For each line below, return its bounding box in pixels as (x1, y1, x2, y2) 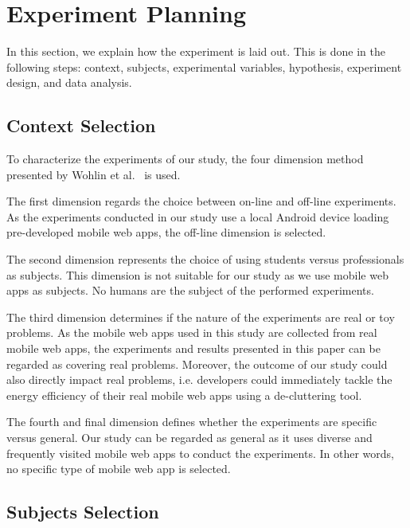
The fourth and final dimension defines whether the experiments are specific (6, 413, 377, 430)
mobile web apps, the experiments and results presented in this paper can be (6, 340, 381, 357)
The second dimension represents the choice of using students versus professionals (6, 251, 404, 268)
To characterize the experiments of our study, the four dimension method (6, 151, 364, 167)
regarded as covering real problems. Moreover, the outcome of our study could (6, 355, 388, 372)
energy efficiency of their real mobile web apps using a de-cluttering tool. (6, 386, 362, 403)
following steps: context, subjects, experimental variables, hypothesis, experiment (6, 58, 402, 75)
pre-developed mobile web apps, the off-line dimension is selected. (6, 224, 326, 241)
